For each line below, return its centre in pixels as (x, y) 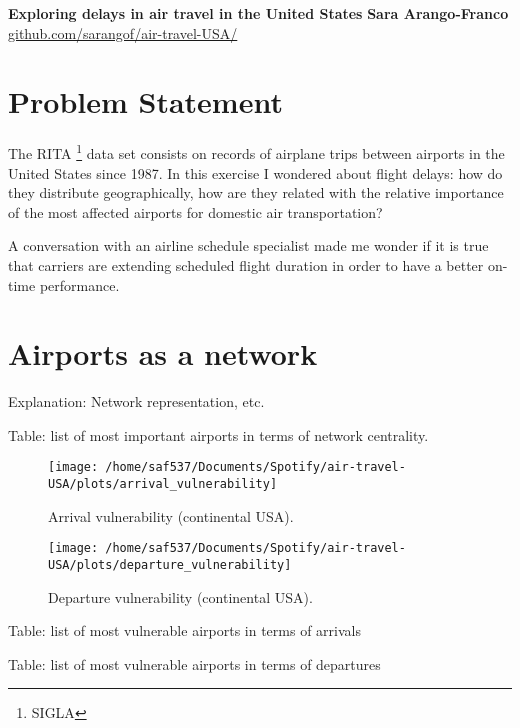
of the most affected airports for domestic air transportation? (195, 211)
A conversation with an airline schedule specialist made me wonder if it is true (248, 245)
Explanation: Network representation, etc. (136, 401)
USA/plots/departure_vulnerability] (170, 565)
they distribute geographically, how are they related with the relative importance (256, 192)
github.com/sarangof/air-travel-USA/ (123, 32)
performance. (79, 284)
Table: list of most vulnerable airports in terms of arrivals (184, 630)
